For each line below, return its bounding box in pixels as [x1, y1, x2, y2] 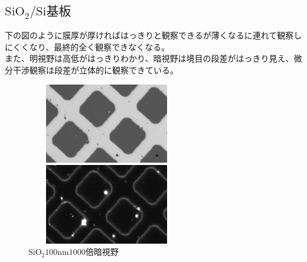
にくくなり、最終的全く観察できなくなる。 [5, 40, 170, 53]
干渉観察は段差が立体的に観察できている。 [12, 63, 178, 76]
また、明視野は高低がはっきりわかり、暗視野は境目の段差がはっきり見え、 [5, 52, 294, 64]
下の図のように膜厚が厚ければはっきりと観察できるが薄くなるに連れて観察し [5, 29, 302, 41]
